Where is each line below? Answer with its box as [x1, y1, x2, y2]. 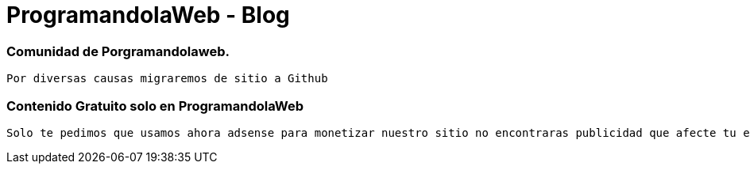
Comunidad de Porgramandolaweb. [6, 43, 230, 59]
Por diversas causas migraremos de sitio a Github [6, 72, 328, 85]
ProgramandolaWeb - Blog [6, 2, 290, 28]
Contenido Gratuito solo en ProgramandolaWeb [6, 97, 304, 114]
